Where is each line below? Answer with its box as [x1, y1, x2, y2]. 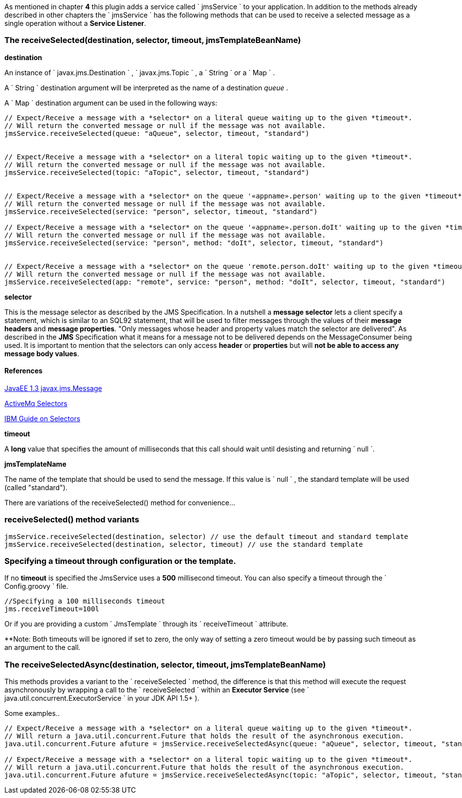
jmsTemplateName [4, 459, 66, 468]
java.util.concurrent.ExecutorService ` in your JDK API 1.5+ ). [4, 694, 199, 703]
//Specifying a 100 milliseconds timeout [4, 597, 165, 605]
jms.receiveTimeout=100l [4, 605, 99, 613]
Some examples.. [4, 709, 60, 718]
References [4, 367, 43, 375]
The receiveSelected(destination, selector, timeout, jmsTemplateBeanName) [4, 35, 301, 45]
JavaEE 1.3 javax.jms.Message [4, 384, 102, 392]
